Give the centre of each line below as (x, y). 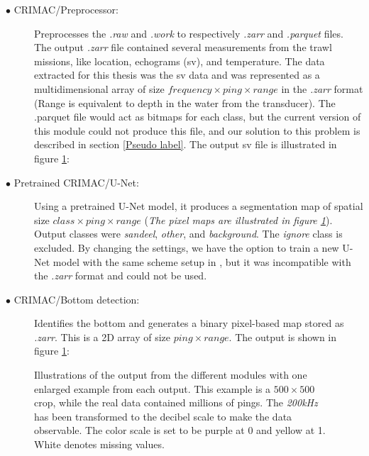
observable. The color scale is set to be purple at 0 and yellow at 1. (180, 430)
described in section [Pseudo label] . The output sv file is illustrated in (186, 144)
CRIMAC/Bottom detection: (77, 299)
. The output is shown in (283, 337)
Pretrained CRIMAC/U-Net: (76, 182)
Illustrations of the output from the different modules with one (171, 375)
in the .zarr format (322, 88)
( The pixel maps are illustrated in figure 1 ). (238, 219)
